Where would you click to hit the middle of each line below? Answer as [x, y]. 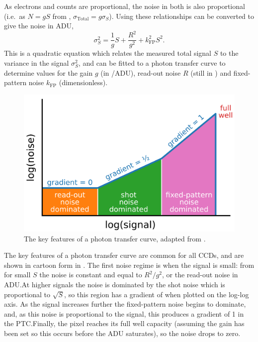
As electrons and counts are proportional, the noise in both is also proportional [125, 6]
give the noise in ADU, [39, 26]
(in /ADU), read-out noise [141, 72]
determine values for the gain [48, 72]
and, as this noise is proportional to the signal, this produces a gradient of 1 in [124, 313]
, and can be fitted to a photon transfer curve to [152, 62]
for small [17, 275]
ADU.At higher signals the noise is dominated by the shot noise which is [115, 285]
